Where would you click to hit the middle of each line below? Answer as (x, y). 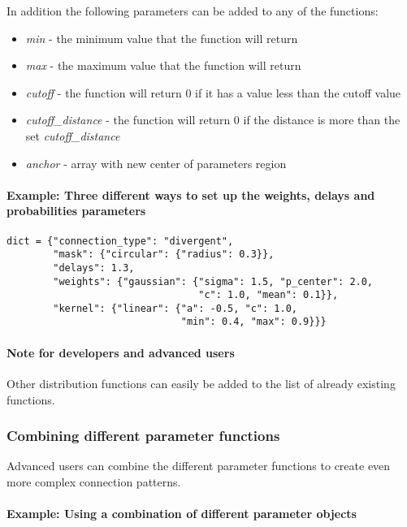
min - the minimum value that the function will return (162, 38)
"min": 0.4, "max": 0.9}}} (253, 322)
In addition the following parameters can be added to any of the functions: (193, 11)
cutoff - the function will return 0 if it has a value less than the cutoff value (213, 92)
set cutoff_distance (73, 135)
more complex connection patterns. (94, 481)
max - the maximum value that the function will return (163, 65)
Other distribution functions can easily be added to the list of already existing (201, 383)
